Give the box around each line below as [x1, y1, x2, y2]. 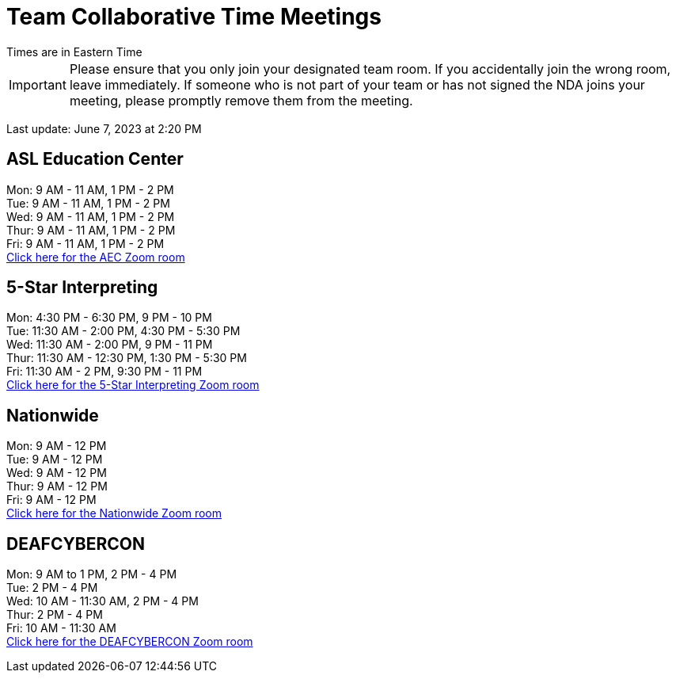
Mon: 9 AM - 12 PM [6, 439, 107, 453]
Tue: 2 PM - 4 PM [6, 581, 98, 595]
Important [9, 76, 66, 93]
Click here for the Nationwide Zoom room [6, 506, 222, 521]
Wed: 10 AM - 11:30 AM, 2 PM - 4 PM [6, 594, 199, 608]
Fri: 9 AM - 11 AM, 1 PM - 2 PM [6, 236, 165, 250]
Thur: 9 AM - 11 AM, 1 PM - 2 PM [6, 223, 176, 237]
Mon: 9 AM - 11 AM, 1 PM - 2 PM [6, 182, 174, 196]
